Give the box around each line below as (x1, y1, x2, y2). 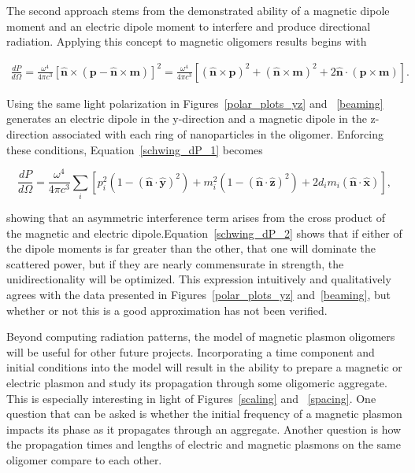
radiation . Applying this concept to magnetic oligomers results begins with (6, 33, 367, 50)
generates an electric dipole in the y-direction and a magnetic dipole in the (6, 110, 367, 127)
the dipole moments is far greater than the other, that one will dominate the (6, 240, 376, 257)
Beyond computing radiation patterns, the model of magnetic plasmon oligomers (6, 328, 395, 345)
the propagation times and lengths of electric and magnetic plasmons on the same (6, 436, 401, 453)
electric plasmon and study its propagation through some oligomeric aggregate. (6, 375, 387, 390)
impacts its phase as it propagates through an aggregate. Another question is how (6, 420, 402, 437)
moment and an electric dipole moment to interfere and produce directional (6, 17, 371, 34)
